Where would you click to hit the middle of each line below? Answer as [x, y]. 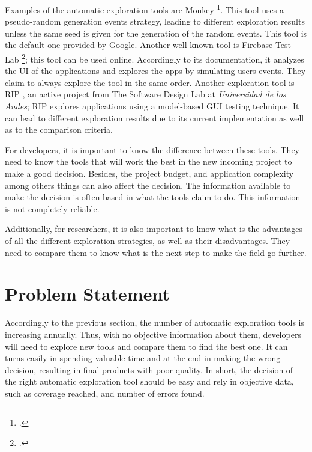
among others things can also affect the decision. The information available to [148, 185]
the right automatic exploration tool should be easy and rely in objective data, [149, 381]
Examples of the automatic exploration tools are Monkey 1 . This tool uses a [144, 9]
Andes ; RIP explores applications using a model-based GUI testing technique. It [152, 106]
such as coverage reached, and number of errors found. [105, 393]
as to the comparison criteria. [59, 130]
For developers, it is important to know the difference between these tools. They [152, 149]
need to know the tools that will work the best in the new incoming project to [148, 161]
